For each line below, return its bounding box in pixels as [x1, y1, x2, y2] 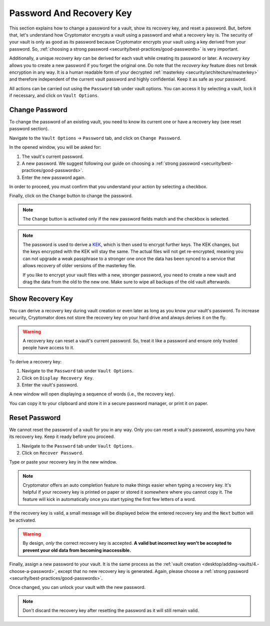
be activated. [9, 517, 36, 523]
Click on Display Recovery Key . [21, 375, 94, 381]
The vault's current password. [21, 153, 84, 159]
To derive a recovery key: [9, 358, 62, 364]
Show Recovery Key [9, 294, 73, 303]
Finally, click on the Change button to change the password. [9, 193, 133, 199]
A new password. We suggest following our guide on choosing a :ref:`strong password [21, 160, 200, 166]
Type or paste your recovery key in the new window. [9, 459, 117, 465]
